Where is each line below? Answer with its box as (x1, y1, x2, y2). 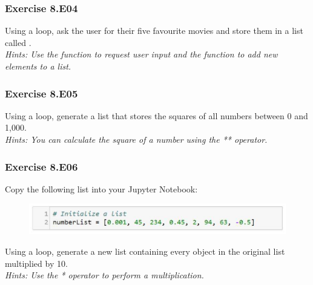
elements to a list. (5, 60, 71, 72)
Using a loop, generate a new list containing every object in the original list (5, 244, 285, 257)
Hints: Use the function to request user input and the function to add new (5, 48, 278, 61)
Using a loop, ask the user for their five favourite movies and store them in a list (5, 24, 303, 37)
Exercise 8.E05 (5, 85, 78, 100)
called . (5, 36, 31, 48)
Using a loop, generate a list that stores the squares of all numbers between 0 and (5, 109, 308, 122)
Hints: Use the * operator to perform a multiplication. (5, 269, 204, 281)
